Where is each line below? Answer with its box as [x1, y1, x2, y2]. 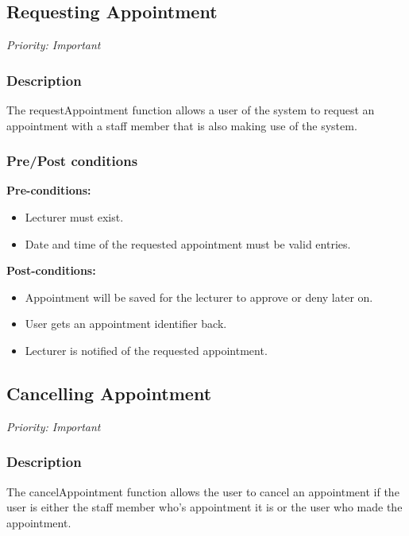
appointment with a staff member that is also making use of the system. [6, 117, 357, 133]
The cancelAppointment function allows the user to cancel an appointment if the [6, 483, 399, 499]
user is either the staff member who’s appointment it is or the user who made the [6, 499, 403, 515]
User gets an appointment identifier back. [25, 315, 227, 332]
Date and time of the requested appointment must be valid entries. [25, 235, 351, 252]
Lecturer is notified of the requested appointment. [25, 341, 268, 358]
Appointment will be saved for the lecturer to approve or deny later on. [25, 288, 373, 305]
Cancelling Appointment [6, 380, 212, 405]
